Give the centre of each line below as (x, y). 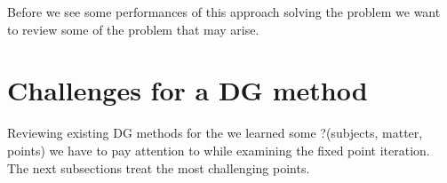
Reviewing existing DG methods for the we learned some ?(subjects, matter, (215, 133)
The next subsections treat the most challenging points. (159, 167)
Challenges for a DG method (188, 90)
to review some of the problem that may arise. (133, 29)
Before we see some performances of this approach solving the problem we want (224, 12)
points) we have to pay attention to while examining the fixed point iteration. (219, 150)
